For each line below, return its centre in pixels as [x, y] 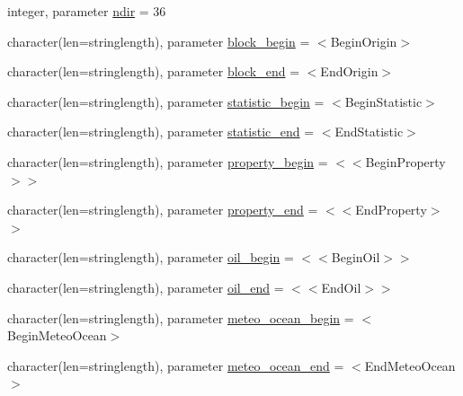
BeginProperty [405, 161]
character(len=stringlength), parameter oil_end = [146, 287]
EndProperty [391, 210]
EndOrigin [349, 71]
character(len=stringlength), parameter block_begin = [159, 41]
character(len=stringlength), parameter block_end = [154, 71]
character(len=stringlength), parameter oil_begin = [151, 257]
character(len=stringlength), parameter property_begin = [168, 161]
